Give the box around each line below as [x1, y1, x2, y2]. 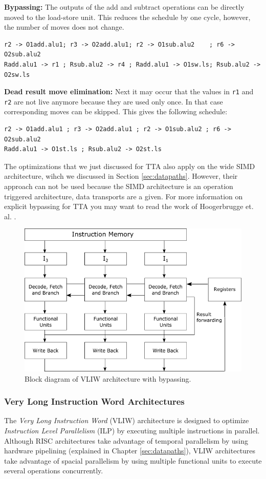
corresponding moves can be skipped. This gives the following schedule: [4, 106, 228, 117]
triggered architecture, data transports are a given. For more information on [4, 191, 243, 201]
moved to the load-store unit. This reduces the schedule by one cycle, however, [4, 11, 251, 22]
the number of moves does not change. [4, 22, 124, 32]
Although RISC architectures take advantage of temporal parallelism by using [4, 435, 248, 446]
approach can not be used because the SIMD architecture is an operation [4, 181, 233, 192]
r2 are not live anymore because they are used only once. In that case [4, 96, 223, 107]
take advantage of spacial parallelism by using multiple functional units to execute [4, 455, 262, 466]
